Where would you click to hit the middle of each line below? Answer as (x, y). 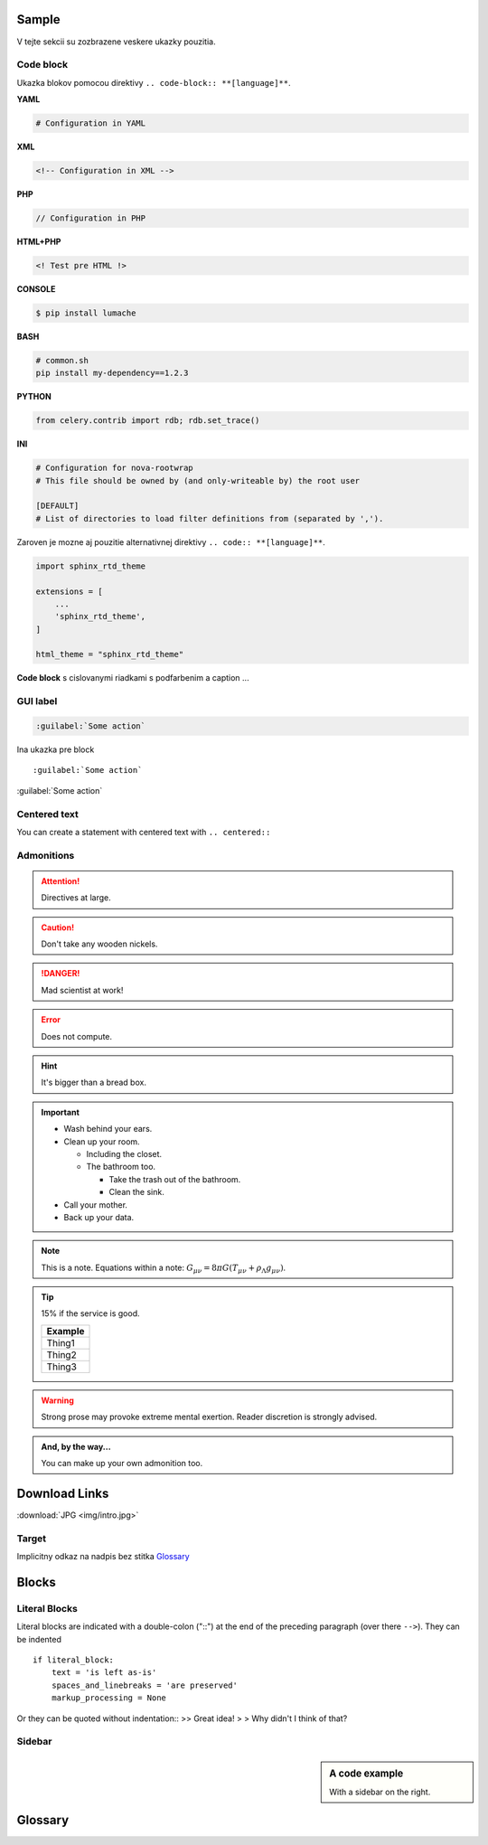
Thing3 (61, 1367)
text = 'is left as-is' (104, 1673)
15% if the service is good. (90, 1313)
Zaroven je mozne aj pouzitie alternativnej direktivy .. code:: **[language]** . (171, 541)
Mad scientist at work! (82, 990)
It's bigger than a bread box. (94, 1083)
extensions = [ (69, 591)
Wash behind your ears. (108, 1129)
